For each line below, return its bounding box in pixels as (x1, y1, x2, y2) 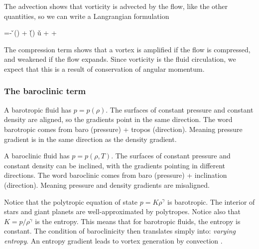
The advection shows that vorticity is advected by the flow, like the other (4, 1, 228, 11)
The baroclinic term (4, 85, 86, 97)
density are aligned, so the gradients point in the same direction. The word (4, 114, 233, 124)
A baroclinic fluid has (4, 150, 70, 161)
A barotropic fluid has (4, 104, 72, 115)
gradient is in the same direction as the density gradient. (4, 133, 177, 144)
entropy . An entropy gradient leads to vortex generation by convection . (4, 235, 223, 246)
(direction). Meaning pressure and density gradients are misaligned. (4, 179, 210, 190)
